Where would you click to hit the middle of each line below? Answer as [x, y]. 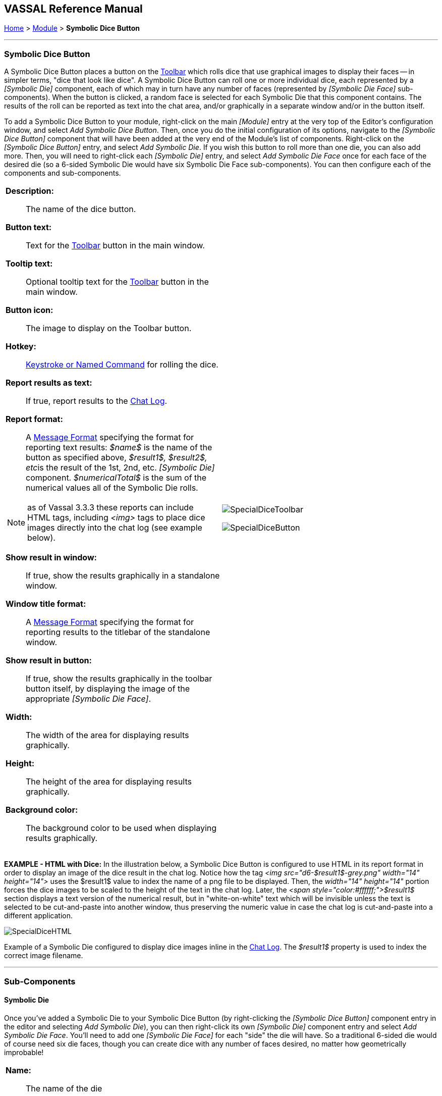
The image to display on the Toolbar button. [109, 328]
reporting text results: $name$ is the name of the [119, 448]
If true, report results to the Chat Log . [97, 401]
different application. [38, 916]
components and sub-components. [63, 173]
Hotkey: [21, 347]
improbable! [24, 1052]
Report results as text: [49, 383]
